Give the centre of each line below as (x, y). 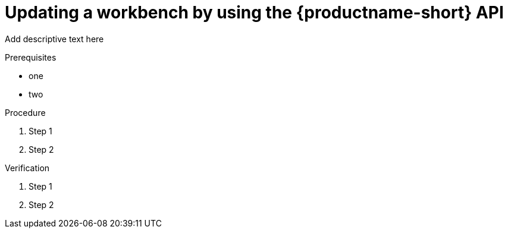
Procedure (25, 112)
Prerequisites (31, 57)
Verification (27, 168)
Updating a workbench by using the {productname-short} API (254, 12)
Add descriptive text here (54, 39)
